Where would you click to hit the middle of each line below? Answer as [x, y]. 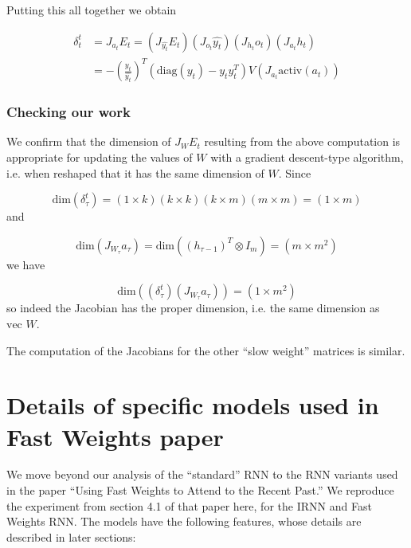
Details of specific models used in [193, 405]
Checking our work [68, 112]
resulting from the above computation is [302, 141]
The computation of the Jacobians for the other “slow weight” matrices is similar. [206, 350]
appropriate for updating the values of [100, 157]
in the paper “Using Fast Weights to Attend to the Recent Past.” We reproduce [200, 490]
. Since [295, 172]
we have [26, 264]
